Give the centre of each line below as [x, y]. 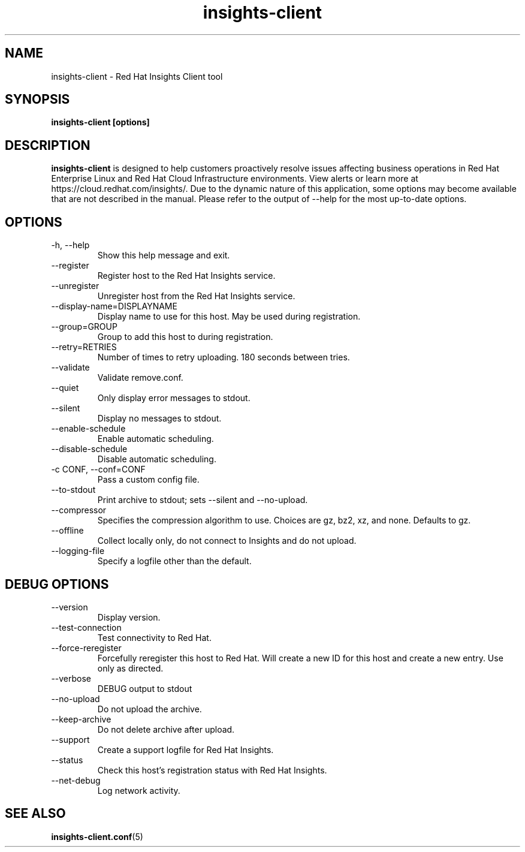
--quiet [65, 388]
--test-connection [86, 627]
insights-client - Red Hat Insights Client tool [137, 76]
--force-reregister [86, 648]
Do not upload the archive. [150, 709]
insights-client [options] [100, 122]
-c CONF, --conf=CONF [98, 469]
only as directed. [130, 668]
